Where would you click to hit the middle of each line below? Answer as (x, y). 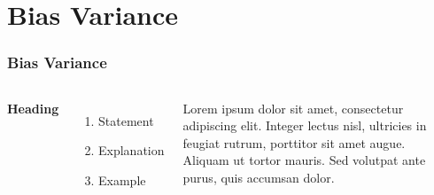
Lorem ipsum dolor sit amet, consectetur (293, 108)
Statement (126, 120)
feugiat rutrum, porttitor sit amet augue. (294, 142)
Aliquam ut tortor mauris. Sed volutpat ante (304, 160)
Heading (33, 108)
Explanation (132, 150)
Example (122, 179)
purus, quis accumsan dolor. (259, 177)
